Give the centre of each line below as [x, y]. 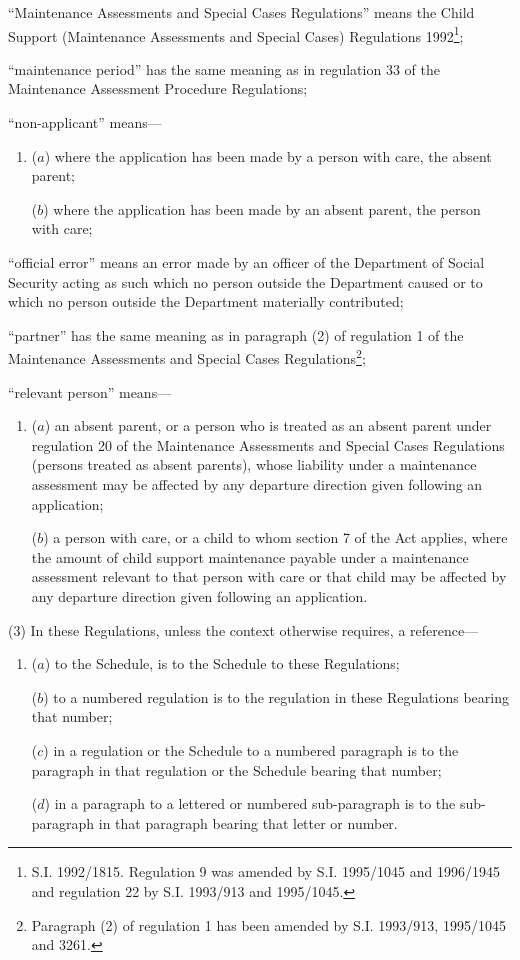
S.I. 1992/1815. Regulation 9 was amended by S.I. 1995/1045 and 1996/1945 [265, 871]
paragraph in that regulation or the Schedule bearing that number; [236, 769]
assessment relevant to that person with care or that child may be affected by [269, 576]
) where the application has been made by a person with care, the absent [268, 155]
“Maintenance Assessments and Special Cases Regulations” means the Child [241, 12]
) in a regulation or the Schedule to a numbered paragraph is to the [251, 749]
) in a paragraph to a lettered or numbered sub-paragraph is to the [250, 803]
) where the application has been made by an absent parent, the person [262, 208]
